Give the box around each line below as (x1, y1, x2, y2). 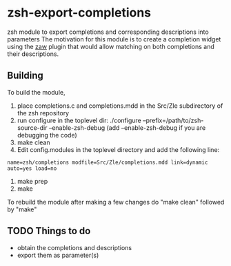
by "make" (7, 205, 37, 213)
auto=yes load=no (7, 164, 57, 172)
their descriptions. (7, 50, 59, 58)
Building (7, 70, 43, 82)
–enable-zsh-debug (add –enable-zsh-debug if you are (48, 123, 206, 132)
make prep (17, 177, 48, 185)
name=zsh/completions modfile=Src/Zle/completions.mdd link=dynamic (7, 159, 208, 166)
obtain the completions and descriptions (17, 243, 132, 251)
